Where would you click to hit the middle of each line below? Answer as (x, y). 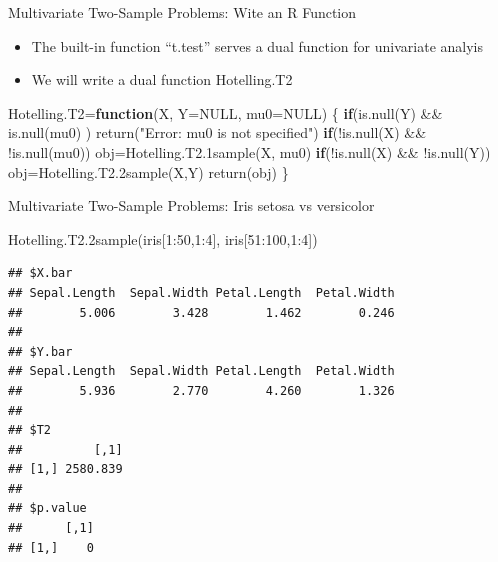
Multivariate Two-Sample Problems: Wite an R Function (182, 12)
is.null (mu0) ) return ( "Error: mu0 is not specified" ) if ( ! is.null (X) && (217, 132)
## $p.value (47, 508)
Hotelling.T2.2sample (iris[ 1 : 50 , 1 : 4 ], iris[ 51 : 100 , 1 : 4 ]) (163, 238)
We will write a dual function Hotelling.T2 (162, 79)
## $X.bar (40, 273)
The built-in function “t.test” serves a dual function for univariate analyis (257, 45)
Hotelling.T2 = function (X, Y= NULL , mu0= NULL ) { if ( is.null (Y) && (225, 112)
